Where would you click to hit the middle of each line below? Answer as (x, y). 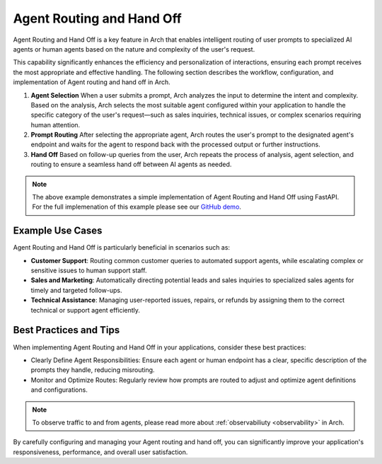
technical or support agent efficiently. (86, 310)
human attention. (56, 124)
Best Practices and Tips (66, 330)
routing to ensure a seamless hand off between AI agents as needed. (131, 164)
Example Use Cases (58, 231)
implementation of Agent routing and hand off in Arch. (92, 82)
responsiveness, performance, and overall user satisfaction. (100, 452)
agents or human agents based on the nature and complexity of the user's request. (134, 49)
